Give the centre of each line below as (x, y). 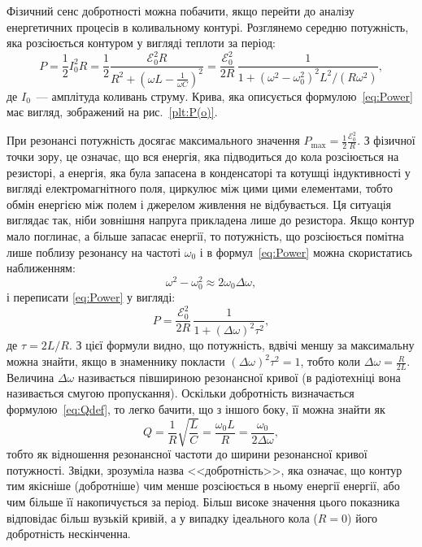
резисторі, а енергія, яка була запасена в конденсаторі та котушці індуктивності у (209, 172)
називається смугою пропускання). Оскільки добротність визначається (181, 393)
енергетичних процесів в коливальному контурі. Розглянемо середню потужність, (208, 26)
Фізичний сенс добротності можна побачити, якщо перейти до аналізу (181, 11)
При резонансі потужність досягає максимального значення (153, 140)
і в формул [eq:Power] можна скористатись (306, 252)
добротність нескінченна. (69, 534)
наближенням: (41, 268)
